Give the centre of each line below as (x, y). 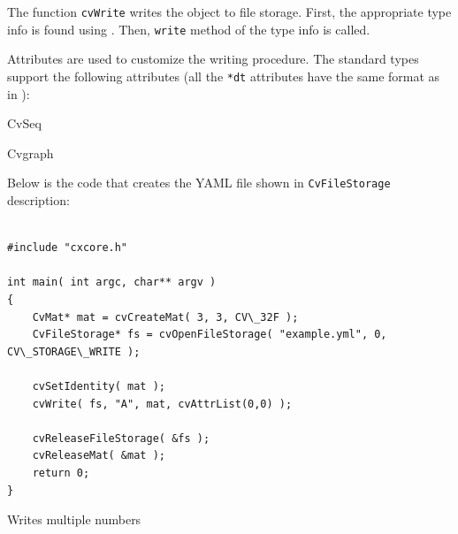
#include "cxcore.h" (68, 248)
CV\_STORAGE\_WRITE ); (74, 351)
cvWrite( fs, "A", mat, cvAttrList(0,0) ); (162, 404)
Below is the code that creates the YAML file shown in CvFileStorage (199, 183)
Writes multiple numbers (74, 519)
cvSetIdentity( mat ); (99, 386)
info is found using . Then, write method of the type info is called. (189, 29)
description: (38, 200)
